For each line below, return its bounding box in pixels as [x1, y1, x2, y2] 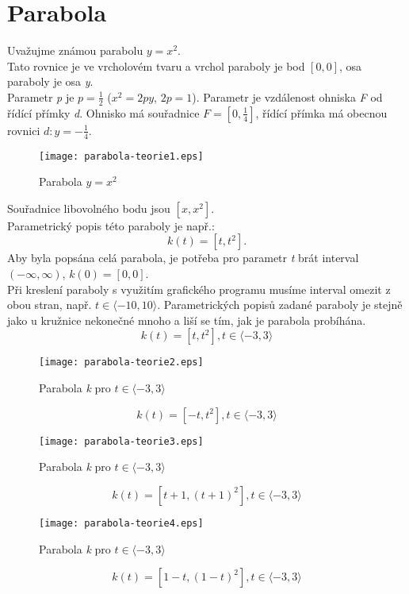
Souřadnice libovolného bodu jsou [7, 199, 170, 216]
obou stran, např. [7, 296, 92, 313]
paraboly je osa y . [7, 73, 94, 90]
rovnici [7, 121, 40, 138]
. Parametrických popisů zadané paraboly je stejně [157, 296, 403, 313]
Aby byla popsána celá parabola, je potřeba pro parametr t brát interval [7, 249, 359, 266]
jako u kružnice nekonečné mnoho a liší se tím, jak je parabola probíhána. [7, 311, 366, 328]
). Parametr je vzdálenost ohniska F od [192, 88, 383, 105]
